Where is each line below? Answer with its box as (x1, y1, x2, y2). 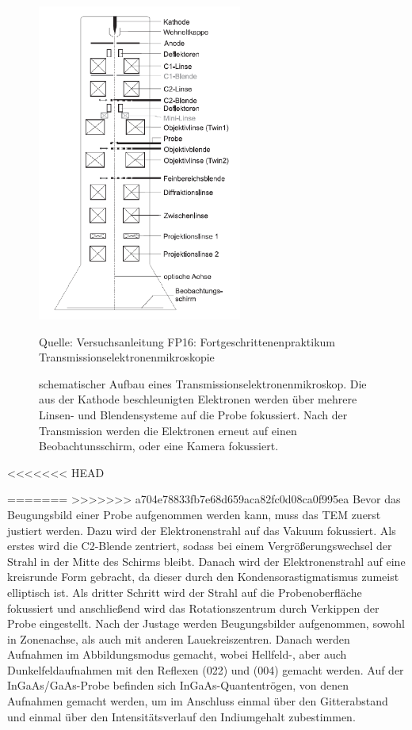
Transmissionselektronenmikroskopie (39, 349, 215, 365)
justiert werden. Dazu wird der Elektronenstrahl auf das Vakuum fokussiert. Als (7, 522, 396, 538)
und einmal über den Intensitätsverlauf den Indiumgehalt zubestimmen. (7, 708, 356, 724)
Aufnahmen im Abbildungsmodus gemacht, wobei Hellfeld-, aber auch (7, 646, 347, 663)
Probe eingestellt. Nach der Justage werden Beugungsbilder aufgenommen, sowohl (7, 615, 405, 632)
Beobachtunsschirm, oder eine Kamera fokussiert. (39, 438, 279, 454)
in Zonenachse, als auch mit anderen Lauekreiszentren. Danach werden (7, 630, 350, 647)
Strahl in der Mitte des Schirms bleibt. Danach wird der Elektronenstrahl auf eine (7, 552, 406, 569)
